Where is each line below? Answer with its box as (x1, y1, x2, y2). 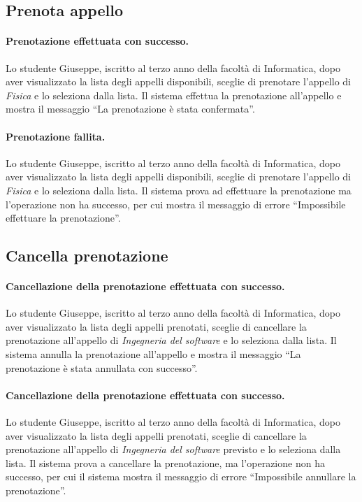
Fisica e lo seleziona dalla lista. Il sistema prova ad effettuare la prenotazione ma (6, 182, 352, 197)
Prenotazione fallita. (6, 129, 106, 143)
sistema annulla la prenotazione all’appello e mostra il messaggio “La (6, 347, 301, 361)
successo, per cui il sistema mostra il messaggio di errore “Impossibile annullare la (6, 469, 356, 484)
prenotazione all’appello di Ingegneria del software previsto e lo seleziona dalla (6, 442, 341, 457)
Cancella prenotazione (6, 245, 168, 266)
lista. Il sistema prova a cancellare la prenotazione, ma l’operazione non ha (6, 455, 325, 470)
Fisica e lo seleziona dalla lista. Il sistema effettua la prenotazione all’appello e (6, 87, 342, 102)
